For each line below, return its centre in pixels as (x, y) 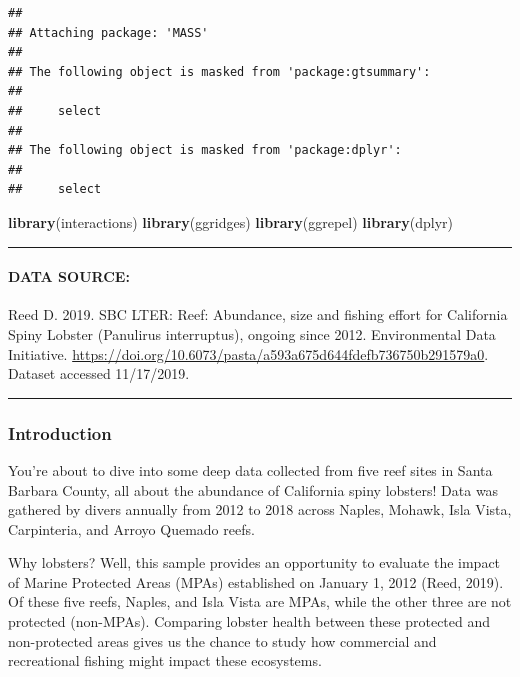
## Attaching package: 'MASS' (108, 32)
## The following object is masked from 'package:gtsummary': (219, 71)
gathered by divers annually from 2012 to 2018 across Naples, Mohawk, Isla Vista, (260, 509)
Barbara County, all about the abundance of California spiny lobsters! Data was (253, 489)
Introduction (60, 432)
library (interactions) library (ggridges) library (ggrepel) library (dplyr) (231, 221)
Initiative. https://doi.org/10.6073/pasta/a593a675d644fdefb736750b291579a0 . (248, 353)
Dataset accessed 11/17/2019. (99, 373)
